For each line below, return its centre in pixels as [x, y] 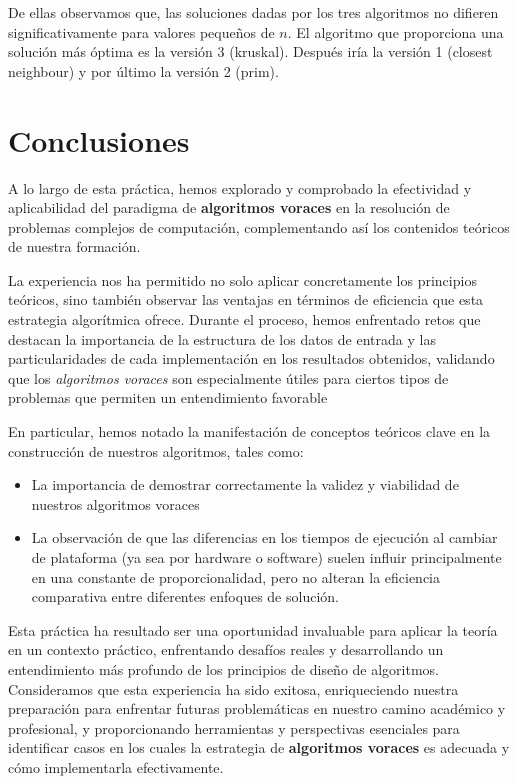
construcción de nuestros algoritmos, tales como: [156, 450]
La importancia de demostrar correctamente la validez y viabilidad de [245, 484]
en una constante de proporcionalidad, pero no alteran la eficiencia [236, 576]
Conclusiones [99, 139]
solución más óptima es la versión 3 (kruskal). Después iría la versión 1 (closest [250, 51]
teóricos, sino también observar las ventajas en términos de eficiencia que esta [246, 299]
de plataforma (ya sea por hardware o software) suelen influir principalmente [266, 557]
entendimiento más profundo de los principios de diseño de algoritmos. [224, 668]
